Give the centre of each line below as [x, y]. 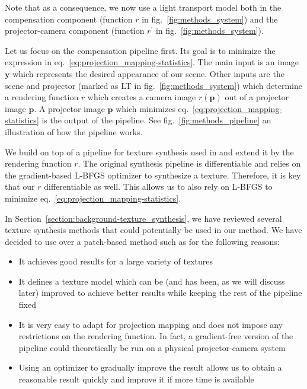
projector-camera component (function [75, 31]
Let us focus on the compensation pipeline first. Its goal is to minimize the [140, 50]
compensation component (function [69, 19]
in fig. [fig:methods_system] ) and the [210, 19]
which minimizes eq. [152, 108]
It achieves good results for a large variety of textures [116, 261]
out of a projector [257, 97]
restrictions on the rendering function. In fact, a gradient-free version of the [156, 336]
